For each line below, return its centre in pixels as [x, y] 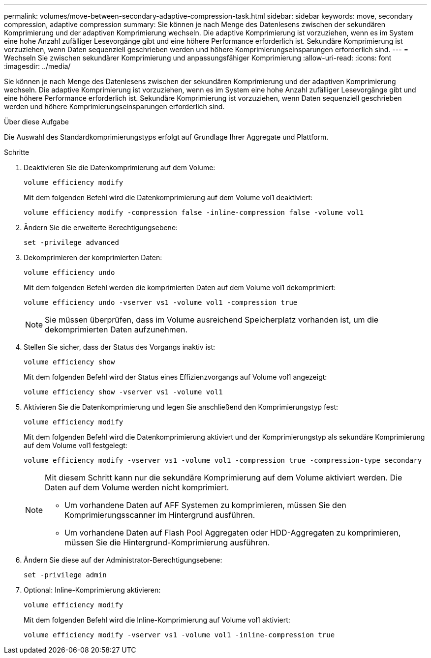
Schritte [17, 152]
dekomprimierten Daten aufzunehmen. [116, 329]
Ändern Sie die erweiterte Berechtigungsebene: [101, 227]
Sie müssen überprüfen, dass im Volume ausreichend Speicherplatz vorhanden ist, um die [212, 320]
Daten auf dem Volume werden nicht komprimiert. [137, 487]
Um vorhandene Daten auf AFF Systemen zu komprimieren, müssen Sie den [205, 505]
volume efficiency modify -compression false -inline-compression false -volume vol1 [194, 212]
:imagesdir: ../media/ [37, 66]
